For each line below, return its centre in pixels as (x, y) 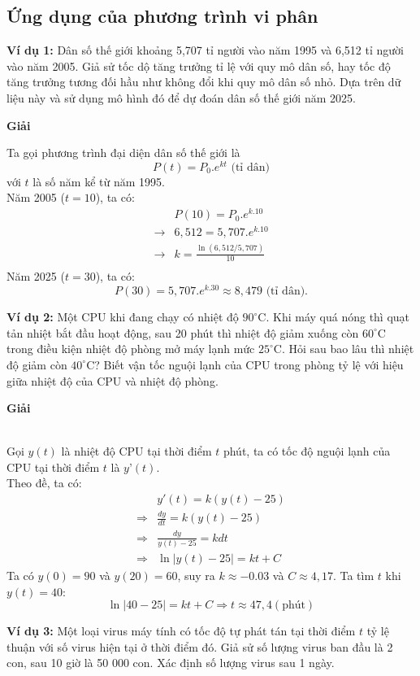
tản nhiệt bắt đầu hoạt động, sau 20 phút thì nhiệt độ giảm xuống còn (183, 332)
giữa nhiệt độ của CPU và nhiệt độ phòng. (113, 380)
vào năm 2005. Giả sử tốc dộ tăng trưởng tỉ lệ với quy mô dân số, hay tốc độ (199, 65)
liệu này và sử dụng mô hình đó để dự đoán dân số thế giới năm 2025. (181, 97)
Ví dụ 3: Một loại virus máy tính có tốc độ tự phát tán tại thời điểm (181, 631)
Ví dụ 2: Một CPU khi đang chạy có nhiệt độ (123, 317)
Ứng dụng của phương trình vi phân (162, 16)
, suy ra (196, 576)
